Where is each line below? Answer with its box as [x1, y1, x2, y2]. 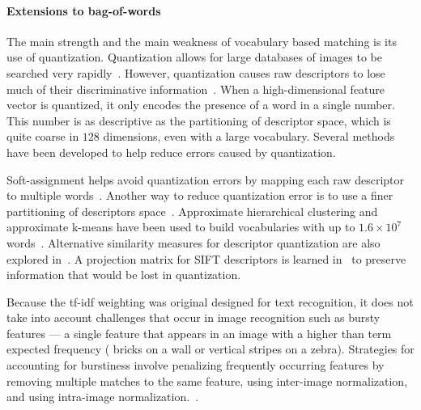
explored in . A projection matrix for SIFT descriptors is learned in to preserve [6, 250, 406, 267]
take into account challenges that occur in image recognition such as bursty [6, 309, 381, 326]
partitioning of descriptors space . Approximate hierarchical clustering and [6, 202, 378, 219]
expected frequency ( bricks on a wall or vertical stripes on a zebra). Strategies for [6, 340, 415, 357]
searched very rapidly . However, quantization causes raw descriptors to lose [6, 64, 385, 81]
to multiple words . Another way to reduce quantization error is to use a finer [6, 187, 393, 204]
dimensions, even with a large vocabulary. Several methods [103, 128, 395, 145]
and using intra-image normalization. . [6, 388, 199, 405]
